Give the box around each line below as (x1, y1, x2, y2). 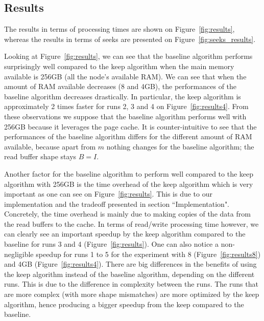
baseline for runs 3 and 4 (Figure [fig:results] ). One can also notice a (4, 239, 219, 249)
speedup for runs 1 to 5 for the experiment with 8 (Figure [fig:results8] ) (36, 248, 261, 259)
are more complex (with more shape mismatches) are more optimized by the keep (4, 289, 259, 299)
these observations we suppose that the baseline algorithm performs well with (4, 111, 247, 121)
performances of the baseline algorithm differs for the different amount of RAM (4, 131, 252, 142)
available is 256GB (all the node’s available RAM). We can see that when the (4, 71, 247, 81)
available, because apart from (4, 141, 96, 152)
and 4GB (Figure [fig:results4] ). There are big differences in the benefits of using (4, 259, 257, 269)
